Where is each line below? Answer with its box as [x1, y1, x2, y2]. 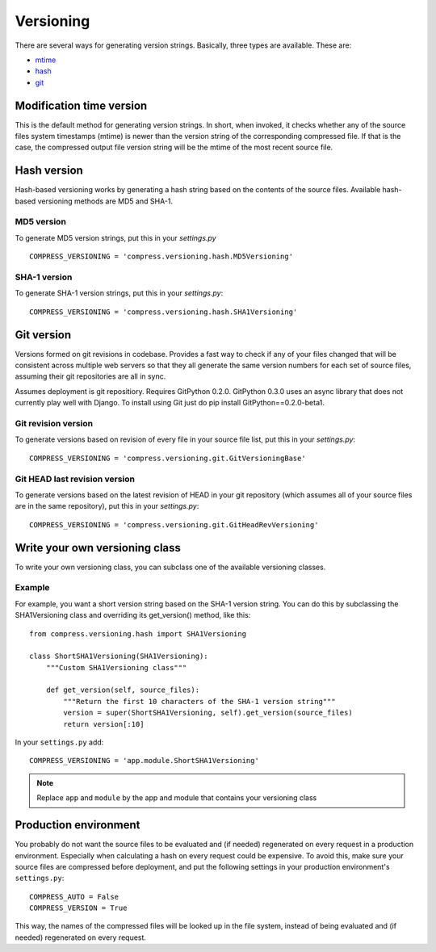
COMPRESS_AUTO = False [29, 892, 119, 901]
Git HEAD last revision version [15, 473, 135, 484]
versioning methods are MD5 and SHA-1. [37, 196, 174, 206]
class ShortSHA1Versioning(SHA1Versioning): [29, 652, 209, 661]
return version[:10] [63, 719, 145, 728]
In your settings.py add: [15, 737, 104, 747]
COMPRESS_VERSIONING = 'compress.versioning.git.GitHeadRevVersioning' [29, 520, 319, 529]
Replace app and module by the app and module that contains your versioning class [36, 793, 317, 803]
